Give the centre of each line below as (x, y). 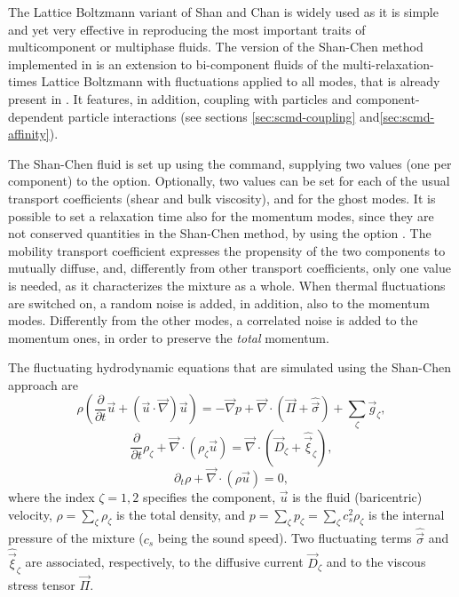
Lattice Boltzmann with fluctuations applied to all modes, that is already (241, 81)
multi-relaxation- (388, 64)
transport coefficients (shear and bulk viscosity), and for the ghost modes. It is (222, 198)
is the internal (407, 514)
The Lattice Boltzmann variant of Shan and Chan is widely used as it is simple (223, 12)
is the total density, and (181, 514)
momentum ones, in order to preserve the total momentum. (169, 337)
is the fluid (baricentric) (357, 497)
